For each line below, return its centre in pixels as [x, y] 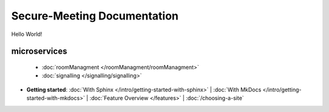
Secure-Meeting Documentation [95, 16]
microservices [39, 51]
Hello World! [27, 34]
